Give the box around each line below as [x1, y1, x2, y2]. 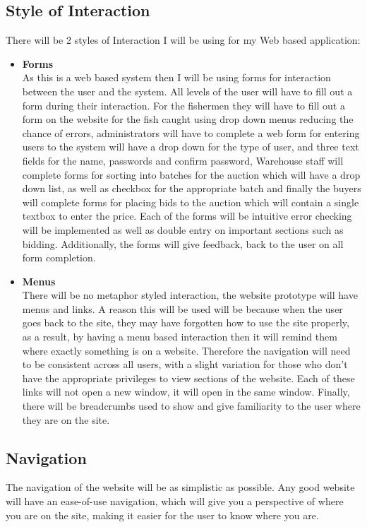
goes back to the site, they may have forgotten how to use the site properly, [22, 315, 349, 330]
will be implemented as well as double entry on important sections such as [22, 222, 344, 237]
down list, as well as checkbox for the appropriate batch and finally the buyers [22, 181, 361, 196]
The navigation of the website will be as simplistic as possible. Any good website [6, 480, 355, 495]
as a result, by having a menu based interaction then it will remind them [22, 329, 337, 344]
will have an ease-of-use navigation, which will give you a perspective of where [6, 494, 344, 509]
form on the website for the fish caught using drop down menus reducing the [22, 112, 354, 126]
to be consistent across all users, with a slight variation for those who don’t [22, 357, 348, 372]
